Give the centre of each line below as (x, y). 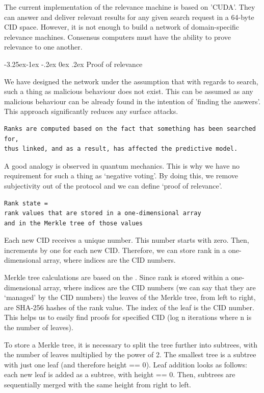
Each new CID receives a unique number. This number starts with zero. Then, (127, 240)
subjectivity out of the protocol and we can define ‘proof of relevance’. (113, 185)
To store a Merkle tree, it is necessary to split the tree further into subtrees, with (131, 344)
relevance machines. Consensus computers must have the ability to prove (118, 37)
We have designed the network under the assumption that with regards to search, (131, 81)
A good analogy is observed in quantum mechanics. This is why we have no (122, 165)
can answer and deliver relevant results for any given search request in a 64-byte (129, 17)
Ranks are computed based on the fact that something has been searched (130, 129)
